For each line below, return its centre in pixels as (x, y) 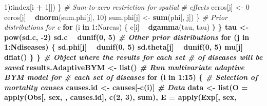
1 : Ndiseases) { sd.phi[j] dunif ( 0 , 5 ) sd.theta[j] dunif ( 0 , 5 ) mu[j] (123, 47)
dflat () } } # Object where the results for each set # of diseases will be (133, 57)
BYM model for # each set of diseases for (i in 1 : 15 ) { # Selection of (131, 77)
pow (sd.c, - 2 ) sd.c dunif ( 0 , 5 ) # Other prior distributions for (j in (127, 37)
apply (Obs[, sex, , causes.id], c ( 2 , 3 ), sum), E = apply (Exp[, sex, (120, 97)
